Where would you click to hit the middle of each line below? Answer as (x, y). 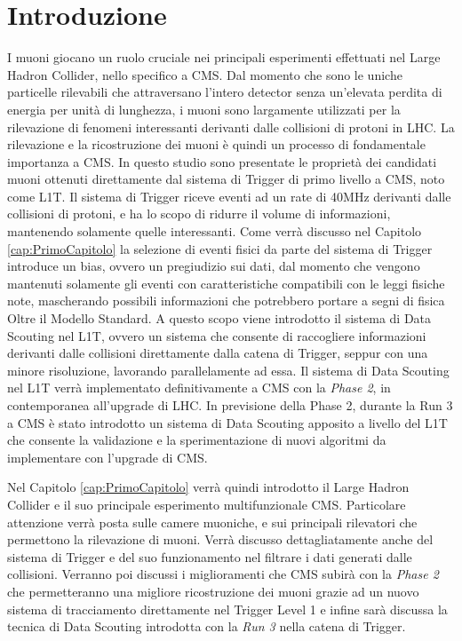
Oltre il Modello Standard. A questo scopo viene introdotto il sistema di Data (219, 318)
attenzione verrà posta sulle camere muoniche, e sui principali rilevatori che (212, 522)
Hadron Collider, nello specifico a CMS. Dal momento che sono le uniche (205, 74)
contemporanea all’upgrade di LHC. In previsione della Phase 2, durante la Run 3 (230, 405)
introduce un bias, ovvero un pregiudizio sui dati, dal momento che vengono (214, 266)
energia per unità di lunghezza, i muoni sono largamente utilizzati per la (204, 109)
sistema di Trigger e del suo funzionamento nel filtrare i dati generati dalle (210, 556)
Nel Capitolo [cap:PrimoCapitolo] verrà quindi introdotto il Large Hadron (208, 487)
